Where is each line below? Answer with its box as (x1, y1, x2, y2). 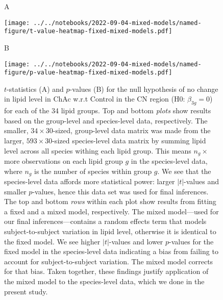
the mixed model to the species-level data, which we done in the (4, 276, 205, 287)
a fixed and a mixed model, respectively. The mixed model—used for (4, 206, 219, 216)
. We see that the (157, 165, 211, 176)
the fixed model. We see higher (4, 236, 101, 246)
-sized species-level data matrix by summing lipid (52, 135, 206, 145)
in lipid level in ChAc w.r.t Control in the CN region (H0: (4, 93, 185, 104)
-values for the (169, 236, 214, 246)
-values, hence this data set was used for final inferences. (32, 186, 209, 196)
